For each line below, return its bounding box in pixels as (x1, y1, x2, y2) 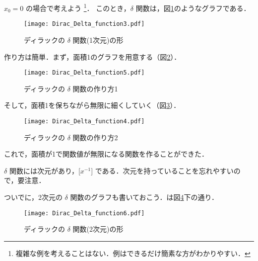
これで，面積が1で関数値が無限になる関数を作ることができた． (4, 149, 209, 159)
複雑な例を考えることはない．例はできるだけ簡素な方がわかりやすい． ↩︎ (15, 248, 251, 258)
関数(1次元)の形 (72, 34, 124, 45)
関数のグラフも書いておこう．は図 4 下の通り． (70, 191, 218, 202)
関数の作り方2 (72, 132, 118, 142)
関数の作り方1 (72, 83, 118, 93)
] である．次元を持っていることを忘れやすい (91, 165, 234, 175)
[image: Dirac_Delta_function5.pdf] (24, 69, 145, 77)
